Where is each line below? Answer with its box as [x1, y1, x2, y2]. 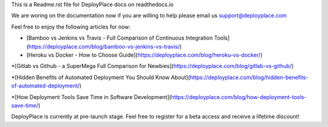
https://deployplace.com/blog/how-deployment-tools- [171, 93, 307, 100]
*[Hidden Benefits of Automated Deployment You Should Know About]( [11, 74, 191, 81]
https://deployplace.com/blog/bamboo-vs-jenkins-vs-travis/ [28, 43, 180, 50]
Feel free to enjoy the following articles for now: [11, 23, 131, 30]
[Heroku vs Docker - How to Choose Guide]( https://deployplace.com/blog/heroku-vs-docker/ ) [26, 51, 263, 58]
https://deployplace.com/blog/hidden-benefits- [190, 74, 309, 81]
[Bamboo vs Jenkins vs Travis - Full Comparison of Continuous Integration [26, 34, 213, 42]
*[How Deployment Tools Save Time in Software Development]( [11, 93, 171, 100]
